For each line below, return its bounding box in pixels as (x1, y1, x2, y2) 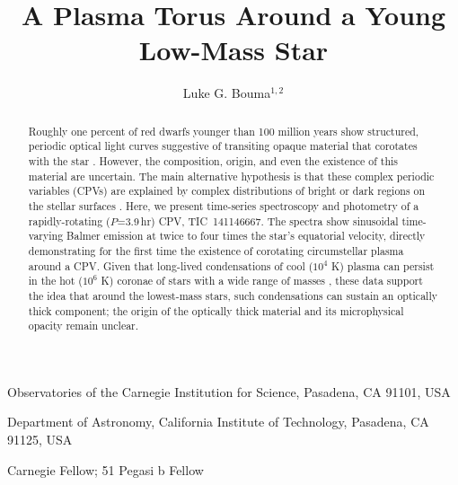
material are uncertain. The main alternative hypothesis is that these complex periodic (28, 168, 435, 183)
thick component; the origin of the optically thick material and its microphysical (28, 303, 404, 318)
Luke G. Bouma (182, 84, 271, 102)
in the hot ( (28, 273, 83, 288)
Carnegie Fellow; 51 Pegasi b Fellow (7, 460, 204, 479)
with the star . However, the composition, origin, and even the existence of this (28, 154, 399, 169)
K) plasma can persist (331, 258, 435, 273)
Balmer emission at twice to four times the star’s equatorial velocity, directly (66, 228, 426, 243)
